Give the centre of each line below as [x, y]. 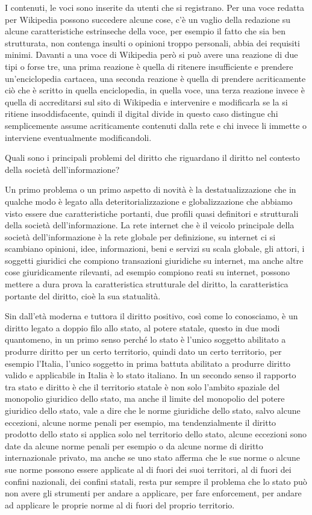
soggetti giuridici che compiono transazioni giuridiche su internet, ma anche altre [154, 260]
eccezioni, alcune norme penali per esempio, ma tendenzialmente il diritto [141, 422]
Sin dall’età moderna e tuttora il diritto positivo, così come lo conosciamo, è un [151, 316]
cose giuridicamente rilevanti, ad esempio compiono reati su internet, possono [148, 272]
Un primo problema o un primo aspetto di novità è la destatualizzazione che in [151, 189]
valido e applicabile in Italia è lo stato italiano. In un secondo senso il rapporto [151, 375]
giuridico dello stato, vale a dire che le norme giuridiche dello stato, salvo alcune [153, 410]
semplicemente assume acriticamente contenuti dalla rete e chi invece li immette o [156, 125]
